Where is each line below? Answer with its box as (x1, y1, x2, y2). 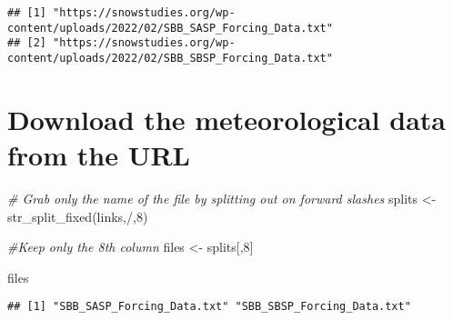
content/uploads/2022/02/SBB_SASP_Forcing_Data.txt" (7, 21, 333, 35)
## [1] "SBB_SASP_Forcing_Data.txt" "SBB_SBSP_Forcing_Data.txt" (7, 300, 411, 314)
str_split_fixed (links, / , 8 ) (7, 206, 148, 225)
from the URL (7, 136, 190, 173)
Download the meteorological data (7, 100, 446, 137)
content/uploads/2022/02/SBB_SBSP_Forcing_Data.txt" (7, 51, 333, 65)
